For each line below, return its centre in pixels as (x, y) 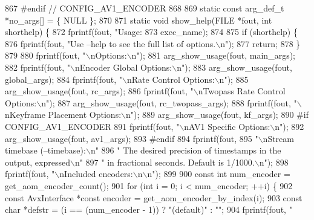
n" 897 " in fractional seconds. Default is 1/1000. (165, 162)
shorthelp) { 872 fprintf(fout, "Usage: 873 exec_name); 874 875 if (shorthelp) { (151, 32)
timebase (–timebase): (45, 150)
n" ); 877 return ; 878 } (260, 43)
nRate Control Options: (171, 79)
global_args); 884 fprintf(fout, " (64, 79)
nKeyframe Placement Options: (63, 115)
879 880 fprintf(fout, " (45, 55)
